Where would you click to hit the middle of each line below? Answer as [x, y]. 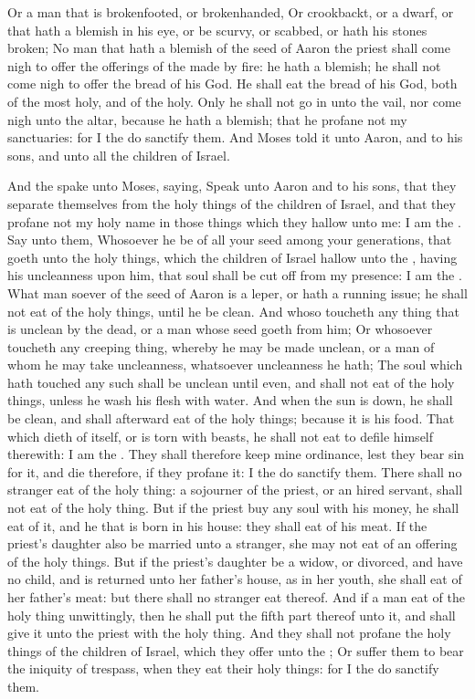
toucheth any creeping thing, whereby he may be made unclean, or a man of [221, 346]
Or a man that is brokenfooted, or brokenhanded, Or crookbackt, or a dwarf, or [231, 12]
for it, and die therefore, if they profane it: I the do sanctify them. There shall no [235, 471]
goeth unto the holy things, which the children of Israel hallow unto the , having [232, 257]
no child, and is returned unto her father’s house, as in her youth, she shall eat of [235, 579]
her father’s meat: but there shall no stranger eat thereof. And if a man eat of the [236, 597]
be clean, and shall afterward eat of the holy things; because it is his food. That [231, 418]
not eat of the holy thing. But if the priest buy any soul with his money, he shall [233, 508]
